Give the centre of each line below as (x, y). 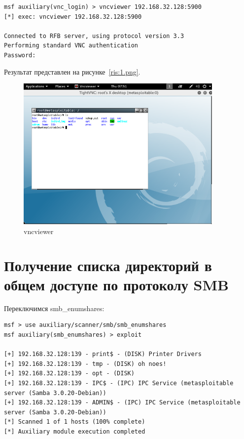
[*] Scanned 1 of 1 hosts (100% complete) (75, 422)
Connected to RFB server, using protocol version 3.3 (94, 36)
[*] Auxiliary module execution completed (75, 431)
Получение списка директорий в (108, 265)
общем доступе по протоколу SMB (116, 284)
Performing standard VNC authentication (71, 46)
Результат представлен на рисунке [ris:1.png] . (72, 71)
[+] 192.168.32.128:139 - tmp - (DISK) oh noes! (85, 364)
